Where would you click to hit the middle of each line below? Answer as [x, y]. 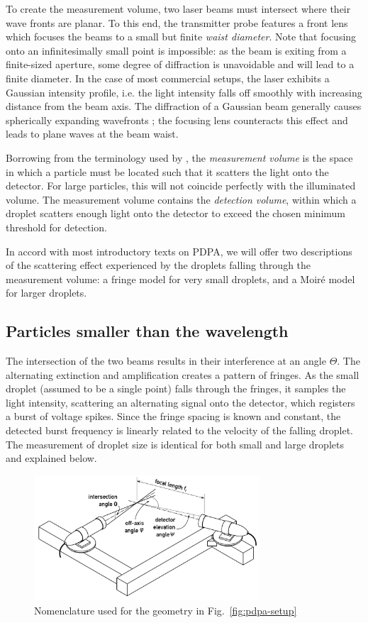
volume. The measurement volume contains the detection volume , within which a [181, 199]
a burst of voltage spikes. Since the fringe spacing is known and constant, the [173, 416]
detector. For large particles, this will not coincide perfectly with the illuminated [181, 186]
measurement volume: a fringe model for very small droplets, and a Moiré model [180, 279]
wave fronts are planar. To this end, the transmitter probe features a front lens [177, 22]
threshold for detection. [56, 227]
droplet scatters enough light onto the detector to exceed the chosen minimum [176, 213]
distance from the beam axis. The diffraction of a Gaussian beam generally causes [184, 106]
